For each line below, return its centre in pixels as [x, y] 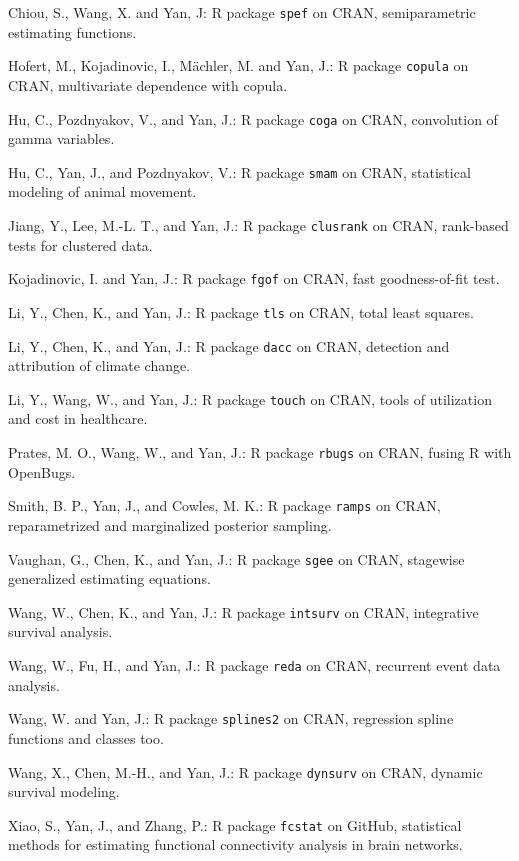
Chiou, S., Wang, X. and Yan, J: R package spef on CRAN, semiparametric [242, 12]
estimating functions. [72, 31]
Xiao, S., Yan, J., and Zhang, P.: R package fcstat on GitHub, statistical [235, 824]
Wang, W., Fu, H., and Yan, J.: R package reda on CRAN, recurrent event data [254, 665]
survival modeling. [64, 791]
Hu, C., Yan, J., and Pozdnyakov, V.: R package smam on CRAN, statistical [239, 171]
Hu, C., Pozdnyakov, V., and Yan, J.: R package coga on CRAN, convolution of [253, 118]
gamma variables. [61, 138]
